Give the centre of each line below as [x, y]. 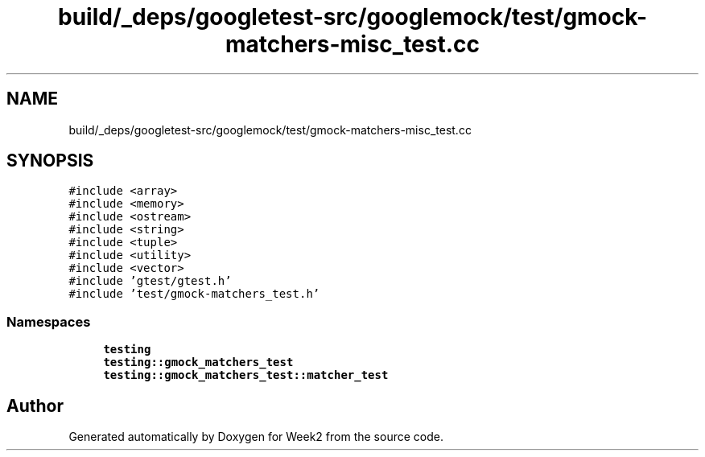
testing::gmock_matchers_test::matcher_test [246, 375]
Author [35, 406]
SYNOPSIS [50, 161]
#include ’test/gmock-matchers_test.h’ [194, 294]
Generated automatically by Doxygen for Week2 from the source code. [256, 437]
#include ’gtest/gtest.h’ [150, 281]
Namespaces [49, 321]
